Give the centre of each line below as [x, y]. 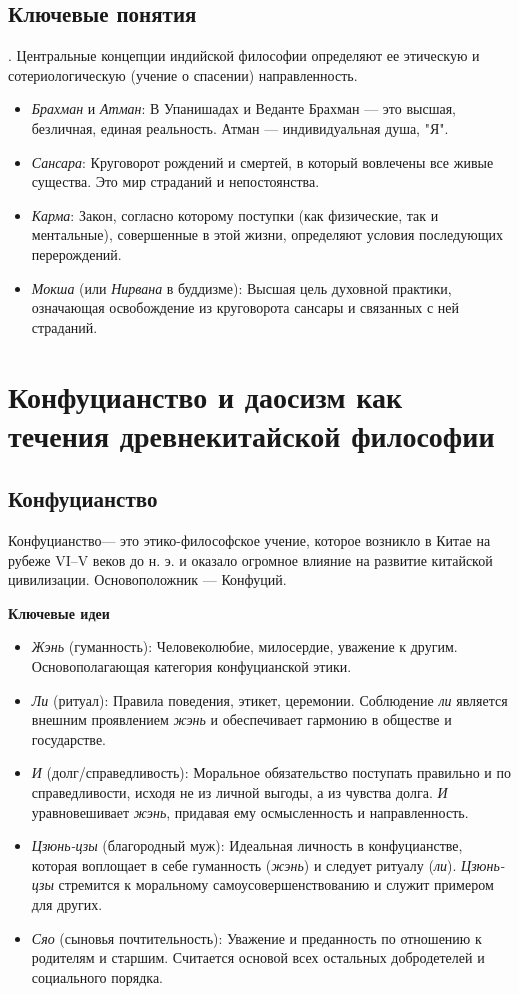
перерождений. [76, 253]
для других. [67, 904]
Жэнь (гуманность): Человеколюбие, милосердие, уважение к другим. [244, 646]
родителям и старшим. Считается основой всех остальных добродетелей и [258, 957]
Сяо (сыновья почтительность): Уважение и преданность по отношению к [256, 937]
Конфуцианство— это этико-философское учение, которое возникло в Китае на [249, 540]
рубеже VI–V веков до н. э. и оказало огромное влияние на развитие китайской [250, 559]
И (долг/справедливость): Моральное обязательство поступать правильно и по [271, 772]
